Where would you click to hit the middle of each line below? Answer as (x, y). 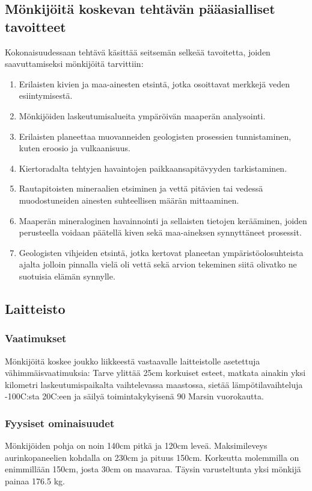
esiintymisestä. (46, 95)
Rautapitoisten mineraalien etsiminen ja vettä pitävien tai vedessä (141, 188)
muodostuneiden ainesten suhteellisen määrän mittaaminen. (129, 200)
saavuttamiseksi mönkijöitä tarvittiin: (74, 64)
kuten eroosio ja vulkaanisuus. (75, 148)
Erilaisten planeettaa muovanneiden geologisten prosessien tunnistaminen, (155, 136)
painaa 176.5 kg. (35, 480)
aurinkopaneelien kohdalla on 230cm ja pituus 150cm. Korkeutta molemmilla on (152, 457)
